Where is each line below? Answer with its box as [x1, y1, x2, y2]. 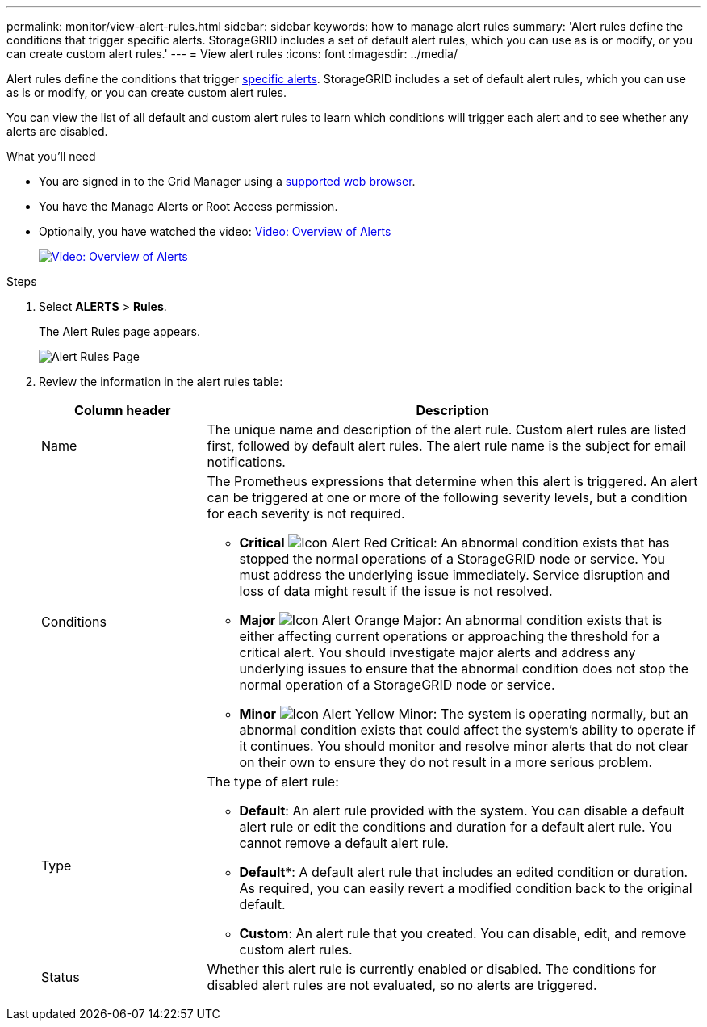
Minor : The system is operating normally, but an [239, 706, 688, 722]
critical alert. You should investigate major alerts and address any [239, 644, 636, 660]
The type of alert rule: [207, 773, 339, 790]
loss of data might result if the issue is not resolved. [239, 583, 553, 599]
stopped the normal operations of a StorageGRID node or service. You [239, 551, 666, 567]
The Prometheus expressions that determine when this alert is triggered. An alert [207, 473, 698, 489]
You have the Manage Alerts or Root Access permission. [39, 199, 338, 213]
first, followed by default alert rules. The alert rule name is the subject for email [207, 438, 687, 454]
